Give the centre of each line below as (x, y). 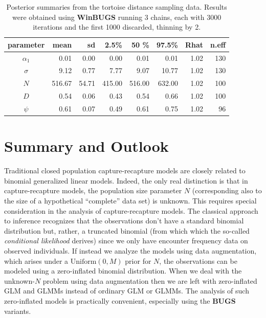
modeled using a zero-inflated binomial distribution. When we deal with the (123, 271)
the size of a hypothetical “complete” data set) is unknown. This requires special (130, 200)
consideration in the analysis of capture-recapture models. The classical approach (131, 210)
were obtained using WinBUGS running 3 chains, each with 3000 (117, 17)
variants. (18, 311)
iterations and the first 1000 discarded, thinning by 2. (117, 27)
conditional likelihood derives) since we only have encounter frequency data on (126, 241)
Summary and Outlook (86, 146)
